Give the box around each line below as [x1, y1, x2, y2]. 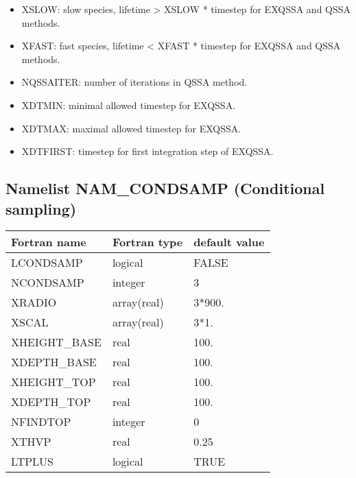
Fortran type [112, 234, 183, 250]
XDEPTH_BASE [11, 354, 97, 370]
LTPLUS [11, 453, 54, 470]
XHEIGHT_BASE [11, 334, 102, 350]
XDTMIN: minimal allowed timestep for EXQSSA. [21, 97, 236, 112]
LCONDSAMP [11, 254, 83, 271]
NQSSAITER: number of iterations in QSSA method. [21, 75, 248, 89]
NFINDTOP [11, 414, 71, 430]
